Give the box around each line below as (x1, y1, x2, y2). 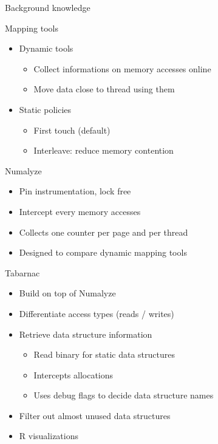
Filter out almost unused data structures (19, 409, 171, 422)
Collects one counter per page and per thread (19, 225, 188, 238)
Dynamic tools (19, 42, 73, 55)
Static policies (19, 103, 72, 115)
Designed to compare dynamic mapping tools (19, 246, 187, 259)
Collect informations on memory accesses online (33, 62, 211, 75)
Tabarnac (5, 266, 40, 279)
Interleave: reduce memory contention (33, 144, 174, 157)
